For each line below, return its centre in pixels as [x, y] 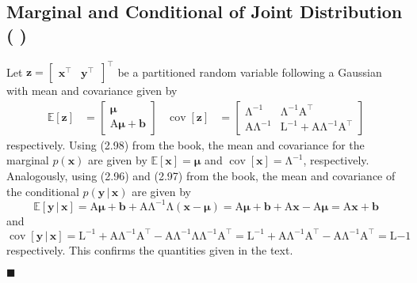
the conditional [43, 191]
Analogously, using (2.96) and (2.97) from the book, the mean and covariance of [201, 175]
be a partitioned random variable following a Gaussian [250, 72]
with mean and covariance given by [92, 91]
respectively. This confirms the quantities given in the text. [150, 249]
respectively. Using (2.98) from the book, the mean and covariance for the [186, 144]
